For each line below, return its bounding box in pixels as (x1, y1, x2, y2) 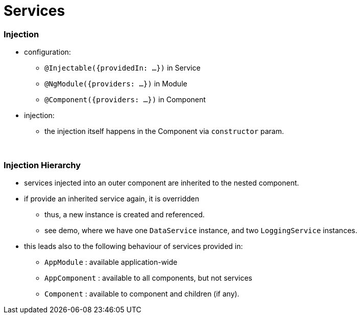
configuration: (24, 48, 71, 57)
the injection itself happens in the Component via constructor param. (44, 127, 284, 136)
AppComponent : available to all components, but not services (44, 273, 252, 282)
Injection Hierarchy (4, 160, 81, 170)
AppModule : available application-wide (44, 257, 178, 266)
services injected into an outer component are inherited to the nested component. (24, 178, 299, 187)
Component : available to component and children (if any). (44, 289, 239, 298)
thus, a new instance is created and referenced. (44, 210, 205, 219)
